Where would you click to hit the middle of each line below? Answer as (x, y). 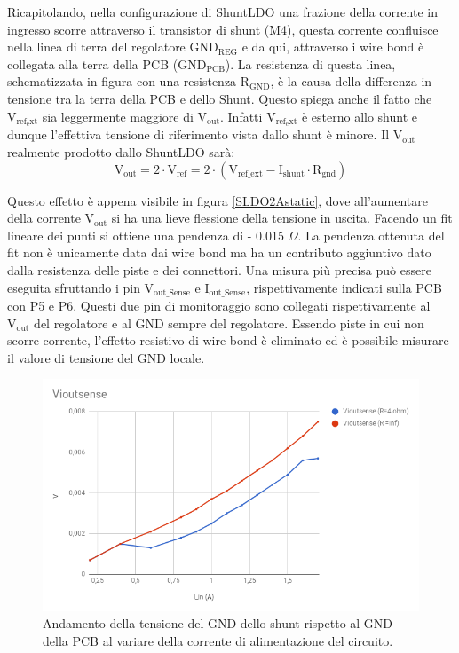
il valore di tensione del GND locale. (106, 357)
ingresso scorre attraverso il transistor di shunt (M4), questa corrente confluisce (223, 29)
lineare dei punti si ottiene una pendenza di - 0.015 (146, 235)
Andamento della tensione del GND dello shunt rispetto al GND (218, 623)
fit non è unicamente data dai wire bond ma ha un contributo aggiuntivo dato (219, 252)
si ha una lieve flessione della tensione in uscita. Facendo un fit (282, 218)
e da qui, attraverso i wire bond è (333, 47)
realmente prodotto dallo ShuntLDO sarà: (121, 152)
